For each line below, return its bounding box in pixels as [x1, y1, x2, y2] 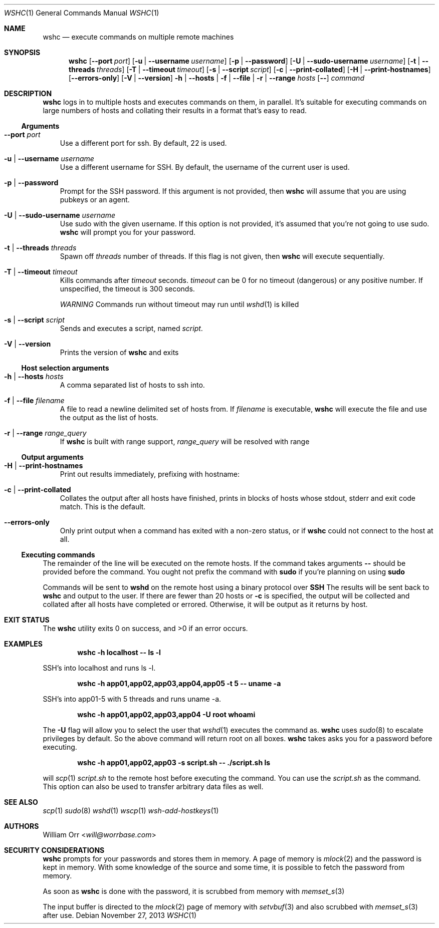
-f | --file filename [4, 396, 65, 405]
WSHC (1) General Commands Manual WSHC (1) [4, 9, 159, 17]
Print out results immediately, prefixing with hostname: [60, 470, 240, 478]
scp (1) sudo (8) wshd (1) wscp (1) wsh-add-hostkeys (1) [43, 806, 219, 815]
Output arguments [21, 453, 84, 461]
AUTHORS [4, 822, 39, 830]
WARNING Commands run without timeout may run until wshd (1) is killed [60, 300, 299, 308]
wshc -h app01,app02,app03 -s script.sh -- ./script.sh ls [77, 758, 271, 767]
